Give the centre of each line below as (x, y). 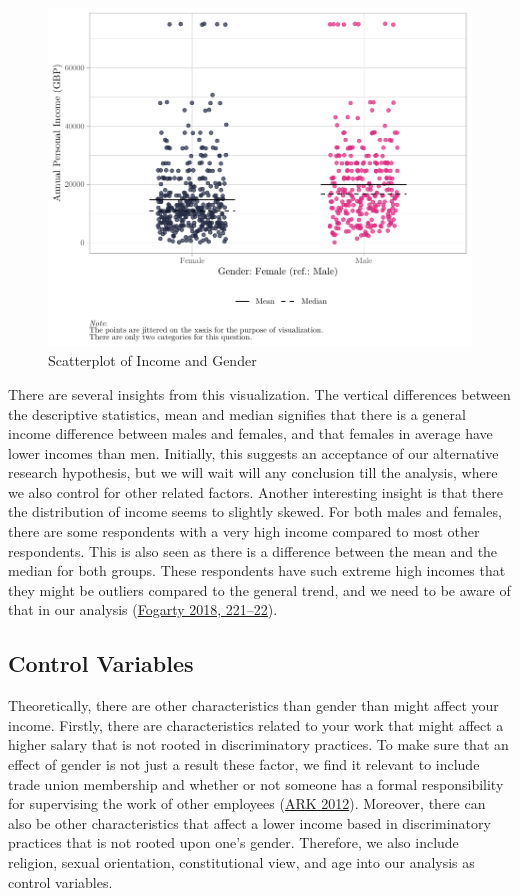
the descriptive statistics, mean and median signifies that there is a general (237, 413)
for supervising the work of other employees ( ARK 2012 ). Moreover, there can (247, 803)
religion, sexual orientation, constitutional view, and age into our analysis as (241, 861)
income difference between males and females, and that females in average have (250, 433)
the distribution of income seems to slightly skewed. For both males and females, (255, 511)
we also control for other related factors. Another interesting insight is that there (255, 491)
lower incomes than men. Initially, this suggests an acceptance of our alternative (253, 452)
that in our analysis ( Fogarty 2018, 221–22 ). (143, 609)
